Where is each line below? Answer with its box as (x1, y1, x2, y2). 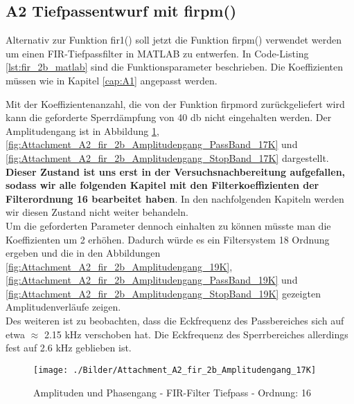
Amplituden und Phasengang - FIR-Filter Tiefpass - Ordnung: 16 (33, 385, 311, 399)
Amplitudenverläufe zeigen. (6, 300, 121, 314)
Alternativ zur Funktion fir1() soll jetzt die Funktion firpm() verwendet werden (6, 33, 342, 47)
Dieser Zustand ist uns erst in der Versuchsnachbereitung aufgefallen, (6, 164, 346, 178)
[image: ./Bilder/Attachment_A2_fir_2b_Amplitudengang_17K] (33, 365, 317, 375)
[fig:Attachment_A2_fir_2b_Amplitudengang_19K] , (6, 259, 233, 273)
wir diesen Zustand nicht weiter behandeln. (6, 205, 188, 219)
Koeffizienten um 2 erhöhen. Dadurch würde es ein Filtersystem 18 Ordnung (6, 232, 330, 246)
